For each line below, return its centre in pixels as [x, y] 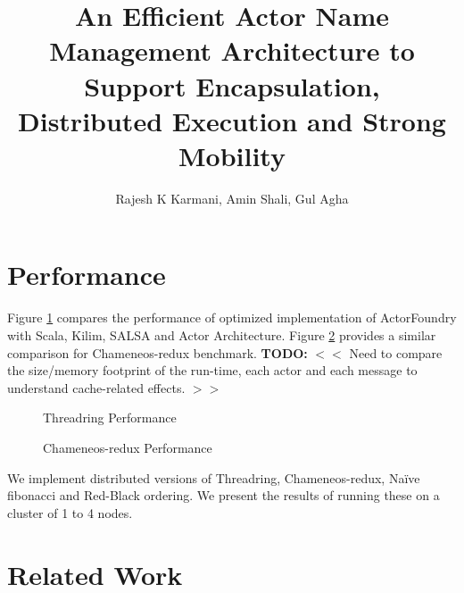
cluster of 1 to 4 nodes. [70, 512]
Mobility [232, 155]
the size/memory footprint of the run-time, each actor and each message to [212, 370]
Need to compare [396, 352]
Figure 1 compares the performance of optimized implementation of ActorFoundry [232, 317]
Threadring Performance [110, 418]
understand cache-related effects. [96, 387]
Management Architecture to [232, 50]
